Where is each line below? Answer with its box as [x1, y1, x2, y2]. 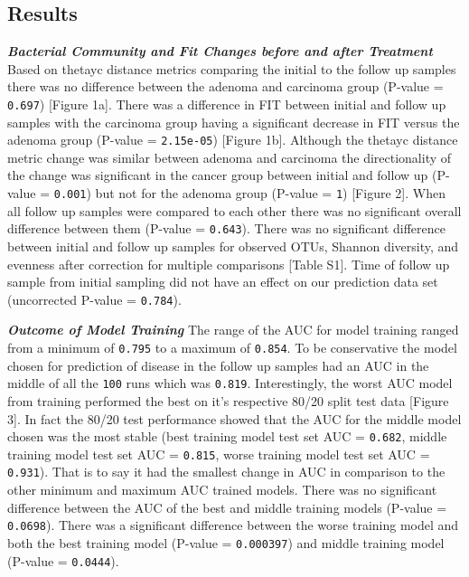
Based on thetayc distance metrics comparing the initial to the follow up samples [7, 59, 456, 78]
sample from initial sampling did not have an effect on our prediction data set [7, 272, 438, 291]
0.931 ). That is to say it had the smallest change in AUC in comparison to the [7, 462, 446, 481]
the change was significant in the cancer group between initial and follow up [7, 166, 428, 184]
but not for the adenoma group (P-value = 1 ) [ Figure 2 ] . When [95, 184, 446, 203]
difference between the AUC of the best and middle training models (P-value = [7, 497, 447, 516]
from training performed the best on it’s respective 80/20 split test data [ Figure [7, 391, 449, 410]
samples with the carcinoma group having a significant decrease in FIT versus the [7, 112, 460, 131]
